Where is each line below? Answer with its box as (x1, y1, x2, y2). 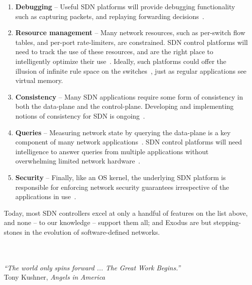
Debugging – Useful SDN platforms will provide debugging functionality (15, 1, 235, 11)
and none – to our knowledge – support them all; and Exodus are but (4, 217, 212, 227)
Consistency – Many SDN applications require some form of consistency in (15, 91, 243, 102)
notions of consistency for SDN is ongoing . (15, 110, 145, 121)
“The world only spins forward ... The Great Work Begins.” (4, 262, 180, 272)
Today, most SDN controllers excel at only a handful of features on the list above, (4, 207, 248, 218)
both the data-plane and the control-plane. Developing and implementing (15, 101, 234, 111)
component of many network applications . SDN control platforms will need (15, 137, 242, 147)
